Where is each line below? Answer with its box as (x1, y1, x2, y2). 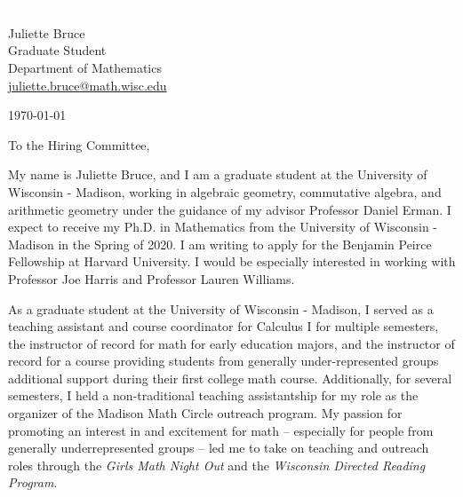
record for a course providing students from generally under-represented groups (8, 351, 439, 370)
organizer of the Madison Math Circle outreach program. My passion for (8, 404, 403, 422)
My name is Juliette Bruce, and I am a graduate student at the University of (8, 165, 427, 184)
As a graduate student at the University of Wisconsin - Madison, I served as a (8, 299, 434, 318)
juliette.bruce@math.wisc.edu (8, 75, 167, 94)
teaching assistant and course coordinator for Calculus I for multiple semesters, (8, 317, 439, 335)
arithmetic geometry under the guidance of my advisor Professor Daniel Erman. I (8, 200, 451, 218)
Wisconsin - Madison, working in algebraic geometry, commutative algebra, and (8, 182, 442, 201)
